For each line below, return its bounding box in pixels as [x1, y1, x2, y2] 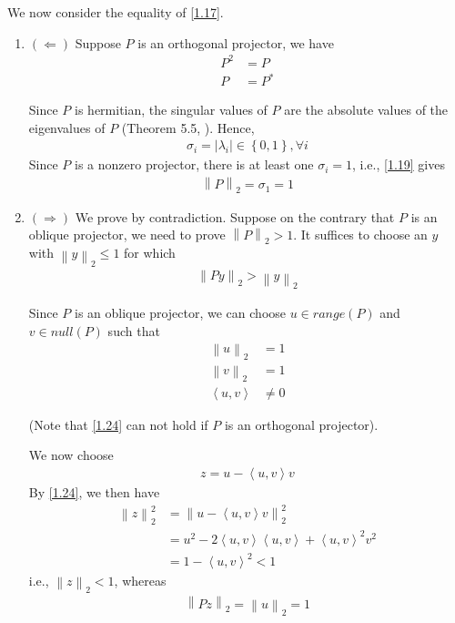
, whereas [114, 571, 167, 590]
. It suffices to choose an [293, 225, 428, 244]
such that [107, 321, 160, 340]
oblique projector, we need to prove [28, 225, 226, 244]
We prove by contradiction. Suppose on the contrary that [75, 207, 395, 226]
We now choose [28, 445, 114, 465]
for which [124, 243, 176, 262]
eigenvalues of [28, 117, 106, 137]
